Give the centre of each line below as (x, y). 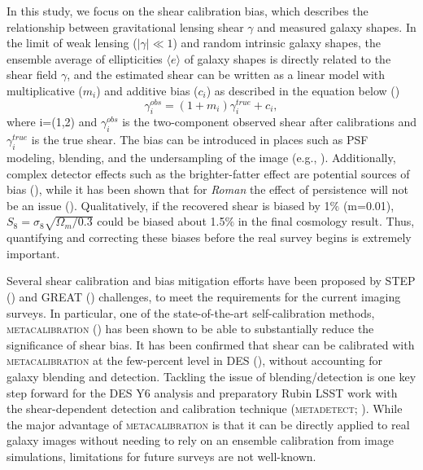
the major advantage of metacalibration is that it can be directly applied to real (208, 424)
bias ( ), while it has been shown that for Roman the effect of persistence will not (207, 189)
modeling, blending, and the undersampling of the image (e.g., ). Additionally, (201, 158)
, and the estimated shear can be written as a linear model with (226, 75)
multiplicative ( (45, 90)
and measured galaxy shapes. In (337, 26)
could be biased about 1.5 (161, 221)
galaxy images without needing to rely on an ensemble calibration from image (200, 440)
